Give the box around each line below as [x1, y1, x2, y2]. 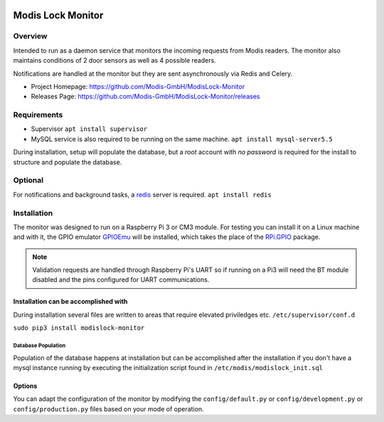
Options [13, 381, 38, 391]
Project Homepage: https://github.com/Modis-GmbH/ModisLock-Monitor [31, 82, 245, 90]
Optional [13, 175, 44, 185]
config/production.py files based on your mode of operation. [13, 404, 204, 413]
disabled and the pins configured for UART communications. [32, 275, 210, 284]
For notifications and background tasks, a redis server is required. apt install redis [13, 190, 272, 199]
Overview [13, 31, 48, 41]
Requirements [13, 110, 63, 120]
